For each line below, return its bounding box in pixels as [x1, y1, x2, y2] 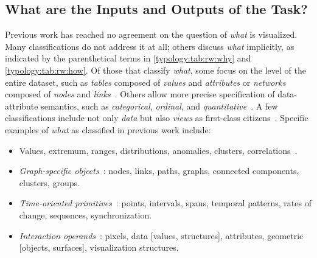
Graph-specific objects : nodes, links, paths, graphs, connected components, [19, 164, 299, 177]
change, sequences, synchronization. [19, 208, 152, 221]
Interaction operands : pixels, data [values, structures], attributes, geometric [19, 229, 304, 242]
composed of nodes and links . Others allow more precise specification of [5, 88, 275, 100]
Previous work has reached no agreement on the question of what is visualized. [5, 28, 298, 41]
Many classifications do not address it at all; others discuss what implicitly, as [5, 40, 294, 52]
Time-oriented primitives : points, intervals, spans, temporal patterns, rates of [19, 197, 312, 209]
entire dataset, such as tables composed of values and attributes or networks [5, 75, 286, 88]
